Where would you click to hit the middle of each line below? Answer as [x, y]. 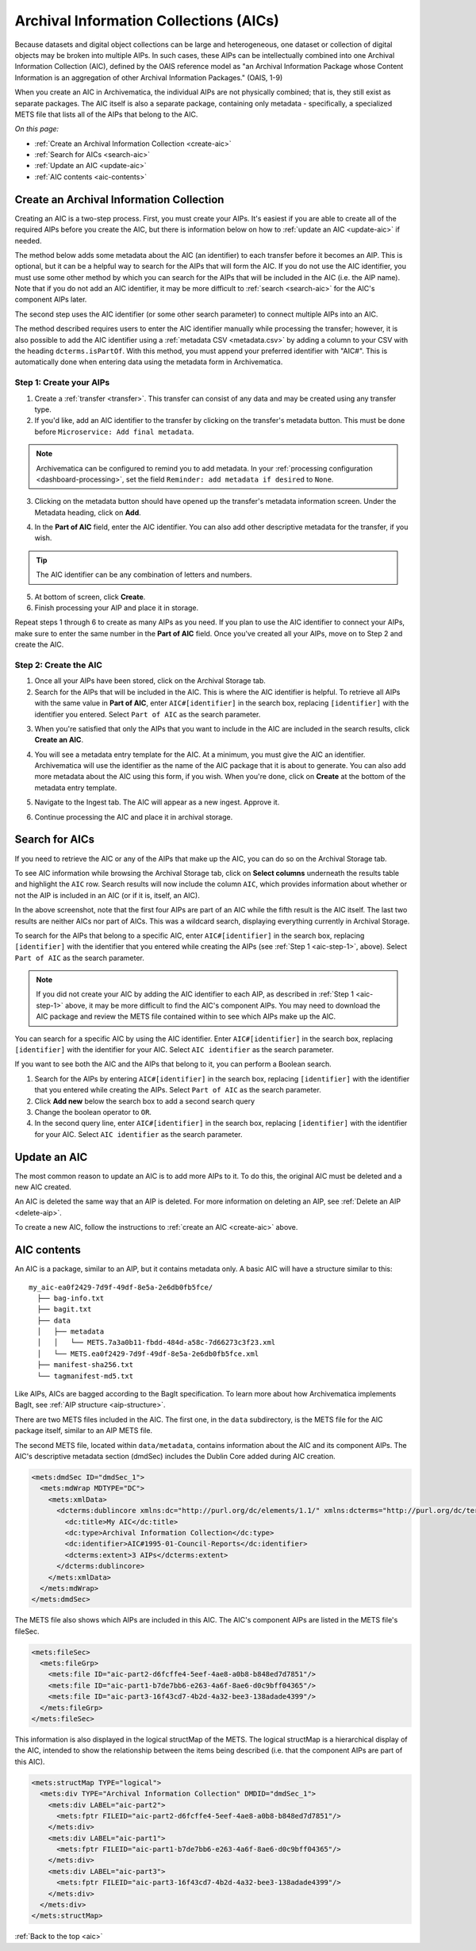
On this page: [37, 129]
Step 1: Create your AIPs [62, 382]
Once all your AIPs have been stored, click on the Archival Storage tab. [150, 681]
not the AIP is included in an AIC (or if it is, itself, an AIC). [107, 895]
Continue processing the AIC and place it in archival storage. [134, 816]
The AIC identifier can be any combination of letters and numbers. [144, 574]
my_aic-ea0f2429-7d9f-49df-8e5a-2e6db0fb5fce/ [121, 1287]
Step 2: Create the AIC [59, 665]
